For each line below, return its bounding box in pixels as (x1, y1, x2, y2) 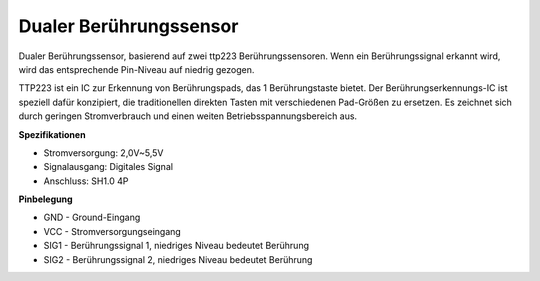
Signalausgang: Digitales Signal (43, 161, 174, 173)
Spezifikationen (18, 128, 86, 140)
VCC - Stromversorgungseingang (43, 225, 182, 237)
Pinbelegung (18, 193, 74, 205)
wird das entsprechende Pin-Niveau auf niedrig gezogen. (18, 63, 255, 75)
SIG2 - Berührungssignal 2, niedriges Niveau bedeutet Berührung (43, 253, 313, 265)
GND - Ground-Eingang (43, 211, 141, 224)
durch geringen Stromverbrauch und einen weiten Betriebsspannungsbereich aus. (18, 110, 358, 122)
